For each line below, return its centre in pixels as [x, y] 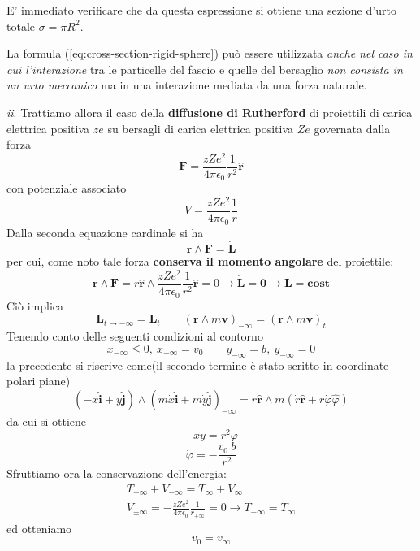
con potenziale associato [67, 188]
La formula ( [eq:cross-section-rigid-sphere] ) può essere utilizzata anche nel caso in [210, 53]
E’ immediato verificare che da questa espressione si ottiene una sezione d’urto [201, 10]
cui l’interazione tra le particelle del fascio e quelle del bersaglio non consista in [205, 69]
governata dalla [352, 128]
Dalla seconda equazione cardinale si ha [105, 232]
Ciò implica [35, 305]
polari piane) [39, 381]
